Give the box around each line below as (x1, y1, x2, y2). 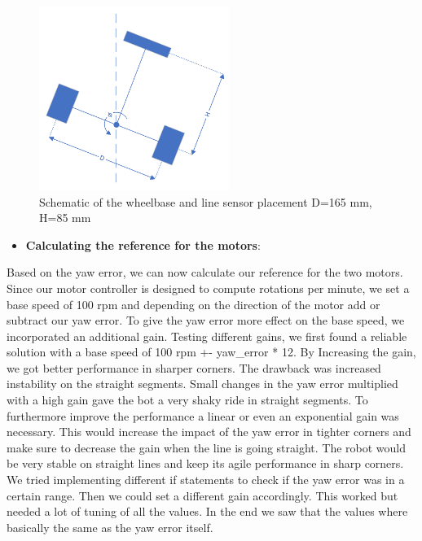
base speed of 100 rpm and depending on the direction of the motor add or (7, 295, 380, 312)
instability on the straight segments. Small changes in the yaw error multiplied (7, 375, 398, 392)
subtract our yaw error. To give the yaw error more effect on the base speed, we (7, 312, 405, 329)
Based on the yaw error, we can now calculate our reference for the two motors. (7, 264, 403, 281)
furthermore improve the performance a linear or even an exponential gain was (7, 407, 399, 424)
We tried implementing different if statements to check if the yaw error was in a (7, 471, 405, 488)
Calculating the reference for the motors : (25, 236, 261, 253)
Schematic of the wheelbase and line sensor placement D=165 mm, (39, 193, 372, 210)
